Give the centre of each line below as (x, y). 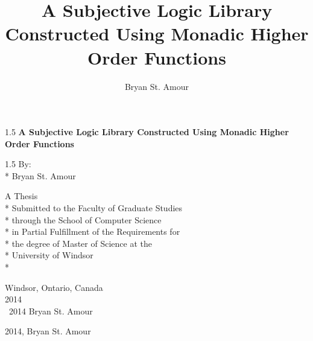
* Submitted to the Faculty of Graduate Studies (94, 208)
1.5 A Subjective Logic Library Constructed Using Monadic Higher (147, 132)
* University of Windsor (49, 255)
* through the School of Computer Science (83, 219)
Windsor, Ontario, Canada (54, 287)
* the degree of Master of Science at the (78, 243)
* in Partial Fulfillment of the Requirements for (93, 231)
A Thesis (21, 196)
